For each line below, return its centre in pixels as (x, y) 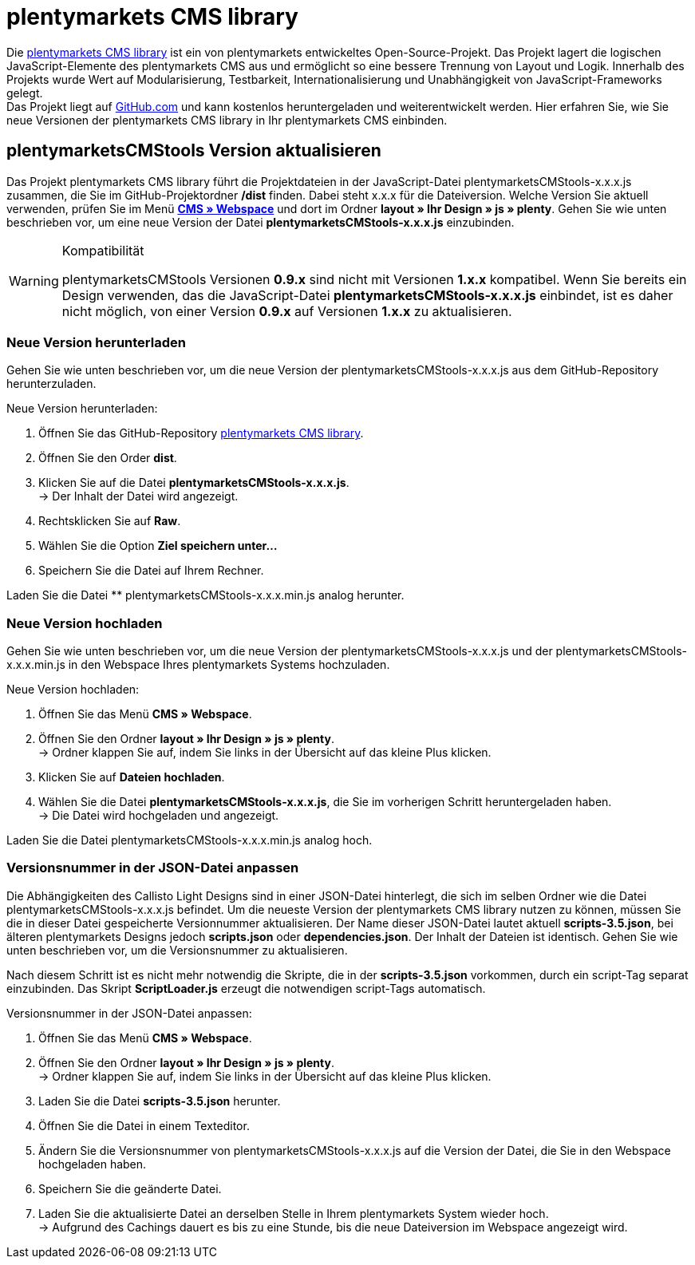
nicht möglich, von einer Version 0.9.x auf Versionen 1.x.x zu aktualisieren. (287, 311)
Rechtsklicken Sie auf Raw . (110, 521)
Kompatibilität (103, 250)
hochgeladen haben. (93, 1164)
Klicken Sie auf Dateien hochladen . (132, 777)
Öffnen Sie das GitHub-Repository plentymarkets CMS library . (201, 433)
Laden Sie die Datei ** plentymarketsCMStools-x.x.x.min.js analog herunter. (205, 595)
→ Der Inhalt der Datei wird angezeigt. (138, 496)
